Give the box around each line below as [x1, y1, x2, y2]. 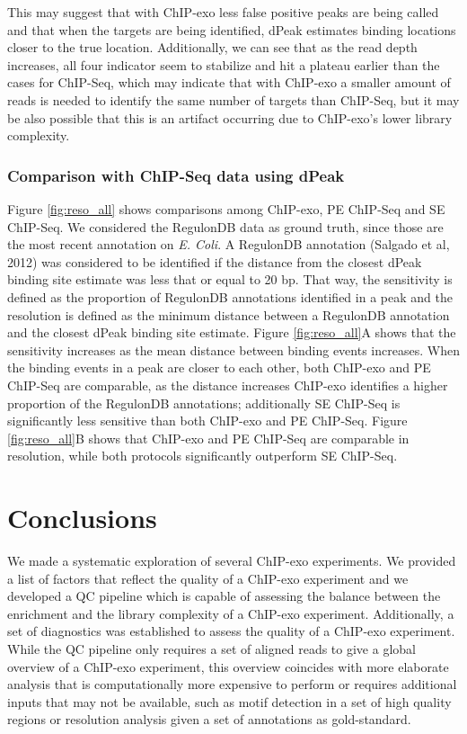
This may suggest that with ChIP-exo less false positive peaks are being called [7, 3, 439, 21]
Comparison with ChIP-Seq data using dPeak [7, 164, 345, 186]
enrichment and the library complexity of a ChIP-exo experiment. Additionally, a [7, 604, 454, 622]
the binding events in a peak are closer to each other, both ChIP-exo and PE [7, 358, 431, 377]
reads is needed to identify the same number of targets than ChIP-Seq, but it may [7, 90, 460, 109]
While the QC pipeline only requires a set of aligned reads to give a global [7, 639, 416, 658]
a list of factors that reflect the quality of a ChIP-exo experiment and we [7, 568, 409, 587]
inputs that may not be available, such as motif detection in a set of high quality [7, 692, 452, 711]
